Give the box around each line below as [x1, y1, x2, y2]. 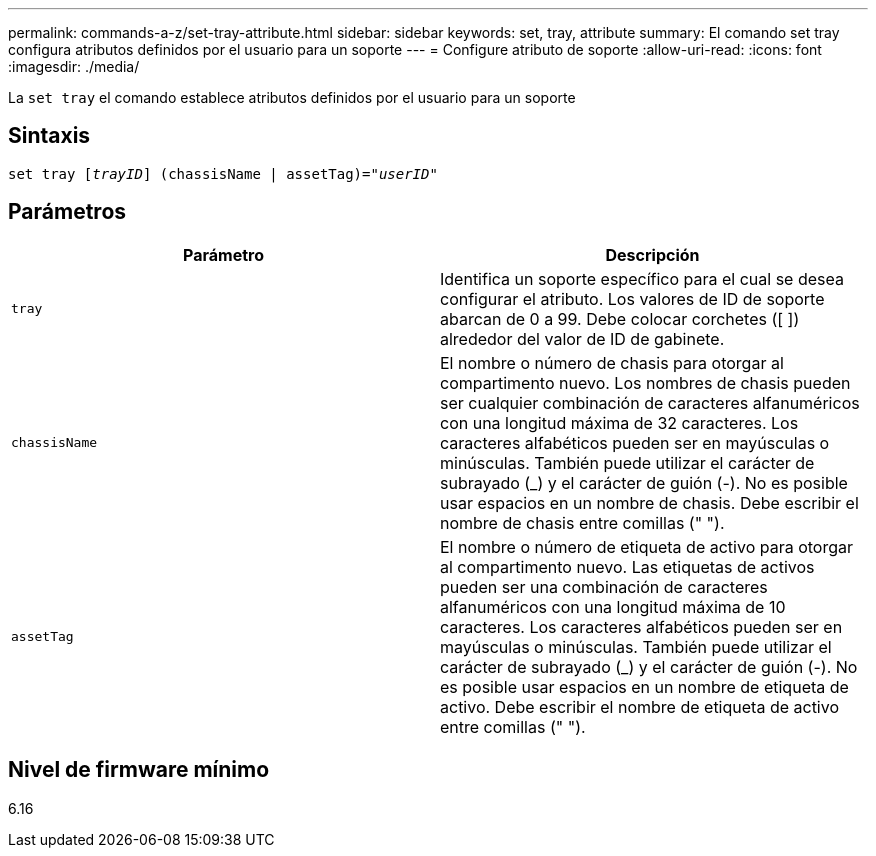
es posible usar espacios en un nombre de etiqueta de [440, 676, 849, 697]
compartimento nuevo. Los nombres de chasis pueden [440, 372, 851, 393]
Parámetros [8, 199, 127, 225]
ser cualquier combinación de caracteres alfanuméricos [440, 392, 860, 413]
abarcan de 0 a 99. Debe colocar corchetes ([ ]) [440, 308, 800, 329]
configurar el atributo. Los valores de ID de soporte [440, 288, 825, 309]
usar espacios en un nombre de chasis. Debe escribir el [440, 492, 859, 513]
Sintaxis [8, 123, 91, 149]
